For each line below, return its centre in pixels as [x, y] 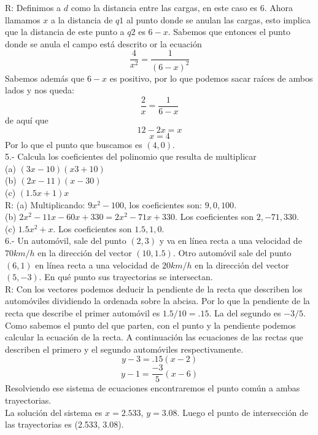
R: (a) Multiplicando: [45, 204]
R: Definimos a [33, 7]
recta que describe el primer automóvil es [83, 312]
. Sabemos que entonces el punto [229, 32]
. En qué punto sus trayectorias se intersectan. [126, 277]
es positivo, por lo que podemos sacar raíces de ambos [211, 78]
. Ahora [279, 7]
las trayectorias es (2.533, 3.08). [64, 424]
